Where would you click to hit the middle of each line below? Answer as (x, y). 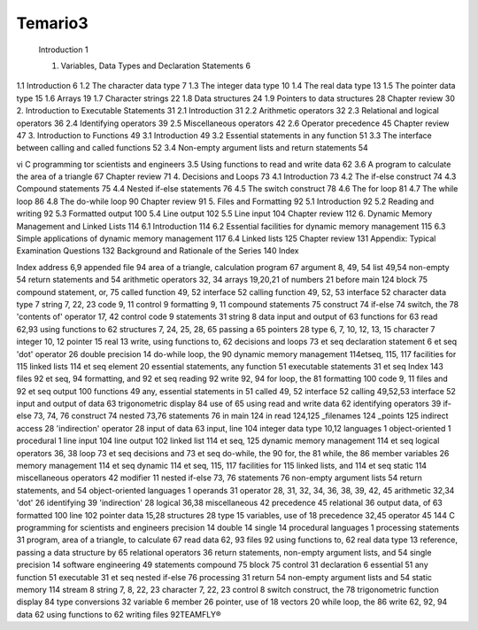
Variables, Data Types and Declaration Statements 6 (156, 66)
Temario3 (52, 23)
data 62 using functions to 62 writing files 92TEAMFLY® (119, 614)
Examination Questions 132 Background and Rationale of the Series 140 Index (158, 251)
